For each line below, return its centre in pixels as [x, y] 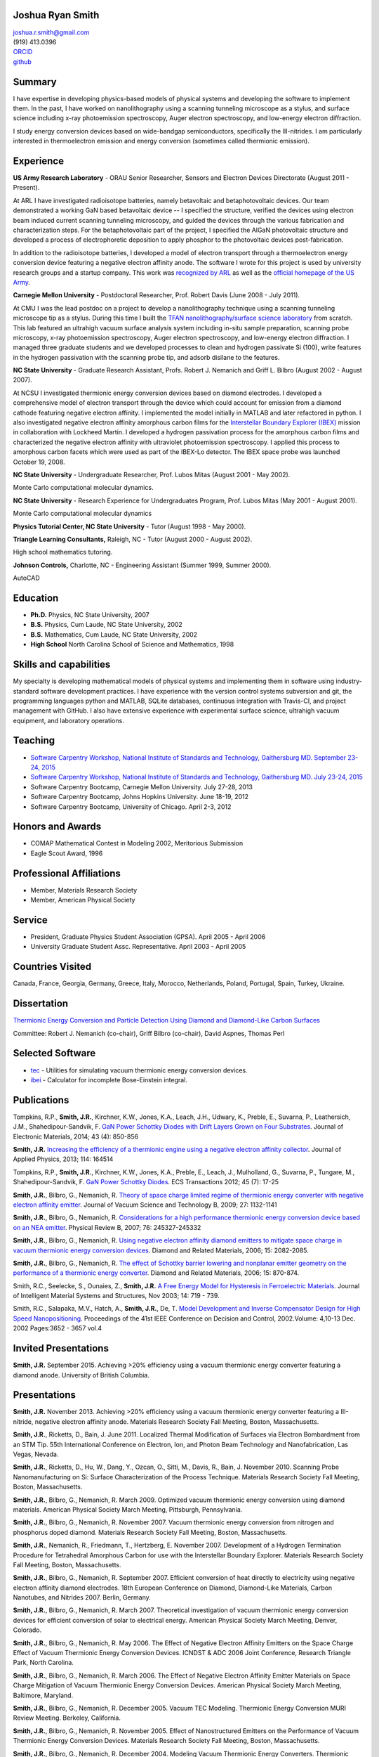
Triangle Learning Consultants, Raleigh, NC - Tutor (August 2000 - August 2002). [133, 539]
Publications [41, 1100]
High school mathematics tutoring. [63, 552]
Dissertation [41, 1004]
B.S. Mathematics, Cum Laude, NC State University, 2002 [114, 634]
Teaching [34, 740]
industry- [349, 681]
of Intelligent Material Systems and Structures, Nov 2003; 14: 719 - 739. [117, 1296]
